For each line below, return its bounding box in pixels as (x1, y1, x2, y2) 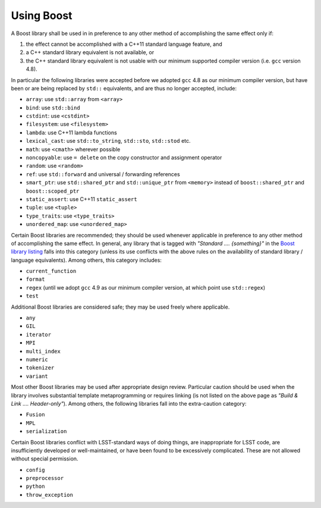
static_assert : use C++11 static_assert (26, 195, 137, 202)
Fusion (26, 411, 45, 418)
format (26, 276, 45, 283)
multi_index (26, 348, 61, 355)
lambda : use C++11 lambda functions (26, 128, 117, 136)
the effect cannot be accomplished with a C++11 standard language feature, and (26, 40, 222, 48)
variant (26, 372, 49, 380)
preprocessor (26, 475, 64, 482)
